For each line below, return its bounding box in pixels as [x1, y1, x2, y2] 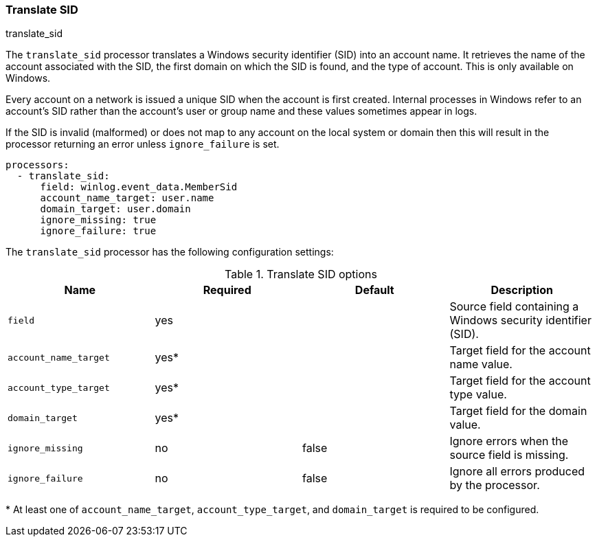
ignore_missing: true [40, 214, 157, 226]
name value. [449, 357, 512, 372]
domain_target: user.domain [40, 203, 191, 215]
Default [354, 283, 394, 297]
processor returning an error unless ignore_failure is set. [5, 138, 280, 150]
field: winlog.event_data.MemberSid [40, 181, 238, 193]
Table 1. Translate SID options [225, 267, 377, 282]
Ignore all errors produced [449, 464, 585, 479]
